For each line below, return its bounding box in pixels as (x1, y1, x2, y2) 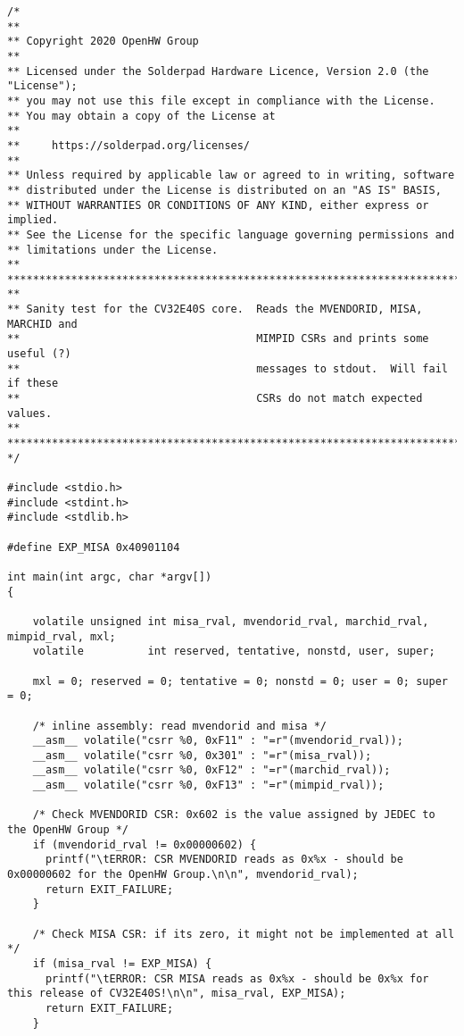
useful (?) (7, 347, 71, 361)
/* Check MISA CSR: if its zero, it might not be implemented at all (32, 927, 455, 940)
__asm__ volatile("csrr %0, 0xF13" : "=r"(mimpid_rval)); (32, 779, 385, 792)
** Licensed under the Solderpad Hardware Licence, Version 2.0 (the (7, 64, 429, 78)
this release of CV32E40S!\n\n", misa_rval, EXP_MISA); (7, 987, 346, 1000)
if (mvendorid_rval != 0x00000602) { (32, 838, 257, 851)
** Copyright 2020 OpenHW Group (7, 35, 199, 48)
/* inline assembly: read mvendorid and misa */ (32, 719, 327, 732)
